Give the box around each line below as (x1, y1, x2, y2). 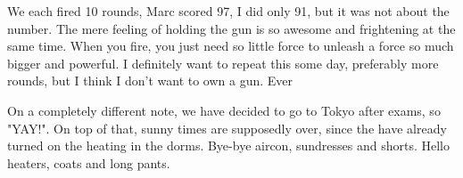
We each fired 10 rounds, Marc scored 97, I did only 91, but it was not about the (7, 2, 450, 20)
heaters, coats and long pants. (7, 153, 170, 172)
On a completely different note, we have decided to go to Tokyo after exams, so (7, 101, 441, 119)
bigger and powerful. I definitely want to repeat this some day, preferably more (7, 53, 439, 72)
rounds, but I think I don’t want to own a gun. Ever (7, 71, 294, 90)
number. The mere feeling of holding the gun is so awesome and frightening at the (7, 19, 456, 37)
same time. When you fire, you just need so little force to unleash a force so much (7, 36, 454, 55)
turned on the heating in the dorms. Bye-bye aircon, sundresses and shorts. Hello (7, 136, 450, 155)
